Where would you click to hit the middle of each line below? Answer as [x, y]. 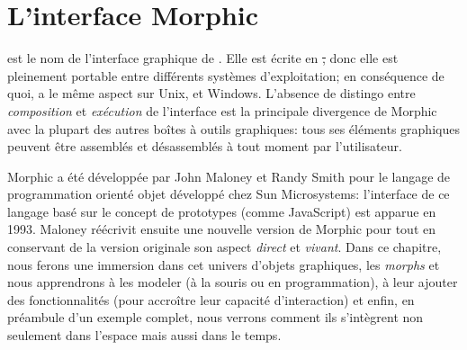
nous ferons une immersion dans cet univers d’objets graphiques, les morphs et [224, 264]
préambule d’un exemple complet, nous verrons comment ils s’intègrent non [216, 317]
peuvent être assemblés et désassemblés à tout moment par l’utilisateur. [205, 146]
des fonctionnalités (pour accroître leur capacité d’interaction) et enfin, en [211, 299]
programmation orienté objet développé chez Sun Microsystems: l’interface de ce [229, 194]
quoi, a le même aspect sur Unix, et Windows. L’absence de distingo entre [211, 93]
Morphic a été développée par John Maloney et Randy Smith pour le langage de [229, 176]
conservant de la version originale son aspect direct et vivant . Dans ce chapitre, [225, 247]
